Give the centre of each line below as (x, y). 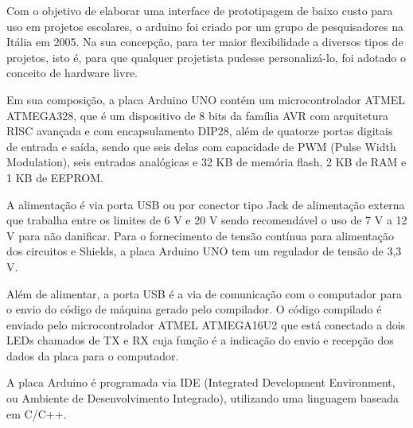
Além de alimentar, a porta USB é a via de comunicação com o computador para (204, 293)
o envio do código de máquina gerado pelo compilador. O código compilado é (194, 309)
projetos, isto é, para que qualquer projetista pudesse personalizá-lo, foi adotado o (206, 57)
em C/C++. (37, 413)
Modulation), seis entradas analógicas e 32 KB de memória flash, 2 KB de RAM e (206, 162)
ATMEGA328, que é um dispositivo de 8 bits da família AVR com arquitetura (197, 115)
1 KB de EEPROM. (55, 177)
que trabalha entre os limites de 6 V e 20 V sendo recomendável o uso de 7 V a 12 (207, 220)
